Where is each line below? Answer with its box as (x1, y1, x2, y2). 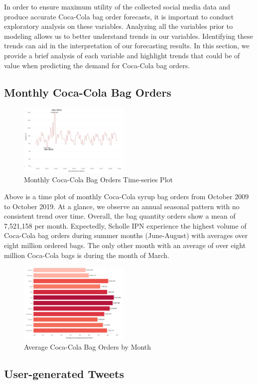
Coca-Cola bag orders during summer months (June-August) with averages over (4, 230, 248, 241)
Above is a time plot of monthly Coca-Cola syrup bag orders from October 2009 (4, 191, 249, 202)
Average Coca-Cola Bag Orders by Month (24, 342, 151, 352)
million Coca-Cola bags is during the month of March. (4, 250, 169, 260)
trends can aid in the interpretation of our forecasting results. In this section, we (4, 40, 250, 51)
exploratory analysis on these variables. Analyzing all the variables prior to (4, 21, 233, 31)
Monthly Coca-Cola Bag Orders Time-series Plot (24, 174, 173, 185)
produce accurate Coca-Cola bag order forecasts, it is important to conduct (4, 11, 234, 21)
